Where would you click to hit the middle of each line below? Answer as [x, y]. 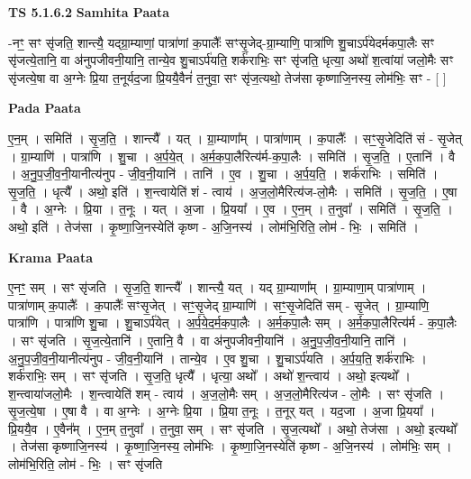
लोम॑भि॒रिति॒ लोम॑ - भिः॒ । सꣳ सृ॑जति [86, 464]
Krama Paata [50, 257]
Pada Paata [45, 108]
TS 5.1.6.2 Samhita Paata [89, 12]
